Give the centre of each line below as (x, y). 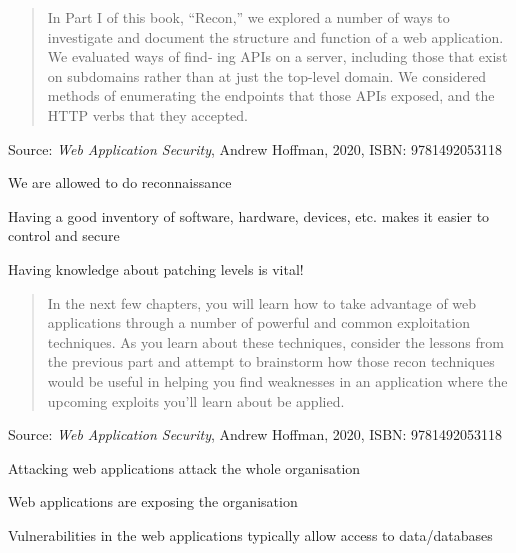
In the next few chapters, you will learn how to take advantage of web (262, 302)
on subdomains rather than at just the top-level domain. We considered (267, 75)
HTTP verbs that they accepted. (147, 114)
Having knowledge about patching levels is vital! (156, 268)
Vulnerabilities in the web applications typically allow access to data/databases (250, 534)
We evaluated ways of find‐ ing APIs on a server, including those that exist (277, 56)
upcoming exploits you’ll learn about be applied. (196, 400)
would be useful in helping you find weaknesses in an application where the (277, 380)
